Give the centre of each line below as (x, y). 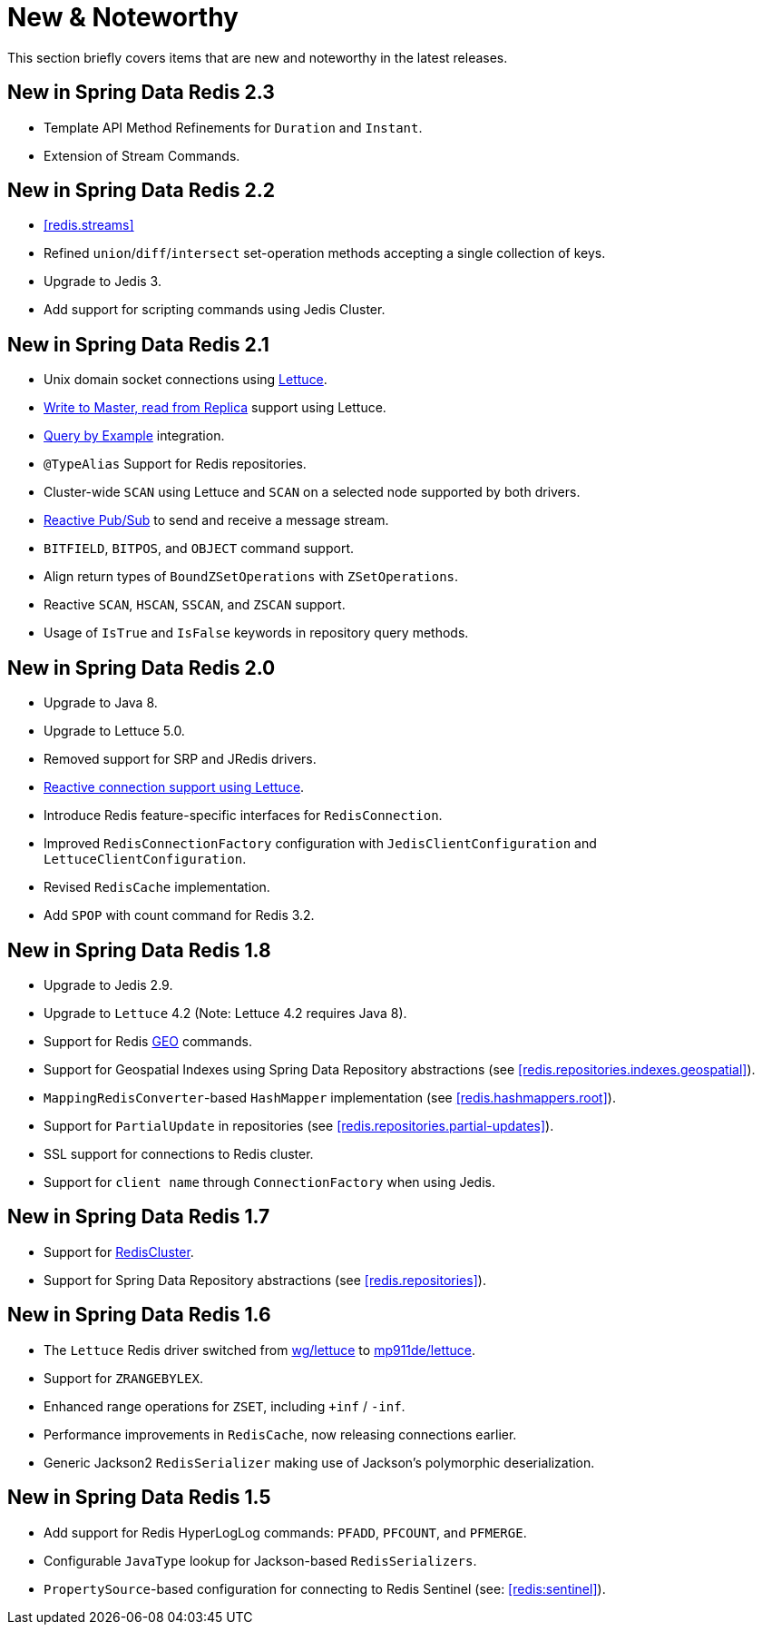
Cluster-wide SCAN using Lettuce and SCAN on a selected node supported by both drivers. (312, 492)
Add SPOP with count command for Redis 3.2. (179, 915)
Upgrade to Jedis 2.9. (108, 984)
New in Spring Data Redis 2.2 (141, 191)
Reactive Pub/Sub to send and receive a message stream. (216, 520)
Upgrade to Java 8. (101, 703)
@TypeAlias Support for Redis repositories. (175, 464)
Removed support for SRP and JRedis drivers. (180, 759)
